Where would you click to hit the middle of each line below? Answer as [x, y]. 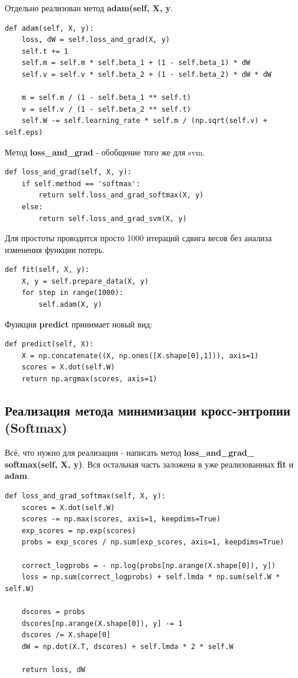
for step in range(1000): [72, 293]
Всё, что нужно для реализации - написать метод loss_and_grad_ [129, 452]
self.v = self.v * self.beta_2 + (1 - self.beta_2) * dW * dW [147, 74]
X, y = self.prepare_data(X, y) [85, 281]
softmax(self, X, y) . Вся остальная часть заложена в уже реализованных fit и [149, 464]
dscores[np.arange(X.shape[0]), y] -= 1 [102, 623]
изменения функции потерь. [55, 249]
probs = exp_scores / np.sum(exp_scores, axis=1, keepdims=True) [153, 542]
